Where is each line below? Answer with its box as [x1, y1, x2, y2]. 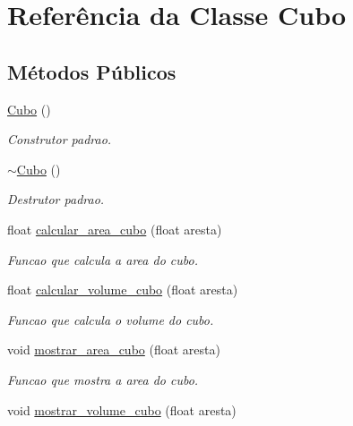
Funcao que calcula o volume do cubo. [7, 310, 214, 328]
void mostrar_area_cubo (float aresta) [7, 340, 220, 359]
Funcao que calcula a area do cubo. [7, 250, 198, 268]
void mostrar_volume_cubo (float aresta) [7, 400, 237, 419]
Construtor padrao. [7, 130, 112, 149]
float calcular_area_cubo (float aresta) [7, 219, 222, 238]
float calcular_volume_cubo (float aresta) [7, 280, 238, 299]
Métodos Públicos [7, 57, 176, 85]
